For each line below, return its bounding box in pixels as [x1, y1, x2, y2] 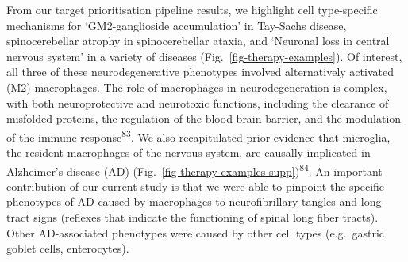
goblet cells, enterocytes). [6, 240, 129, 256]
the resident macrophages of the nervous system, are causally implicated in [6, 144, 371, 160]
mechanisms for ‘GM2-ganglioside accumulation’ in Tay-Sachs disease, [6, 17, 347, 33]
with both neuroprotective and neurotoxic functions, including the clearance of [6, 94, 389, 111]
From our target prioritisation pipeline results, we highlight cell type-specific [6, 2, 378, 17]
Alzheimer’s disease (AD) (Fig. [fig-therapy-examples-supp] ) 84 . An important [6, 160, 383, 179]
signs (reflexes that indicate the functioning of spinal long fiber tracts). [33, 209, 379, 226]
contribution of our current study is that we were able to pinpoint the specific [6, 177, 385, 194]
